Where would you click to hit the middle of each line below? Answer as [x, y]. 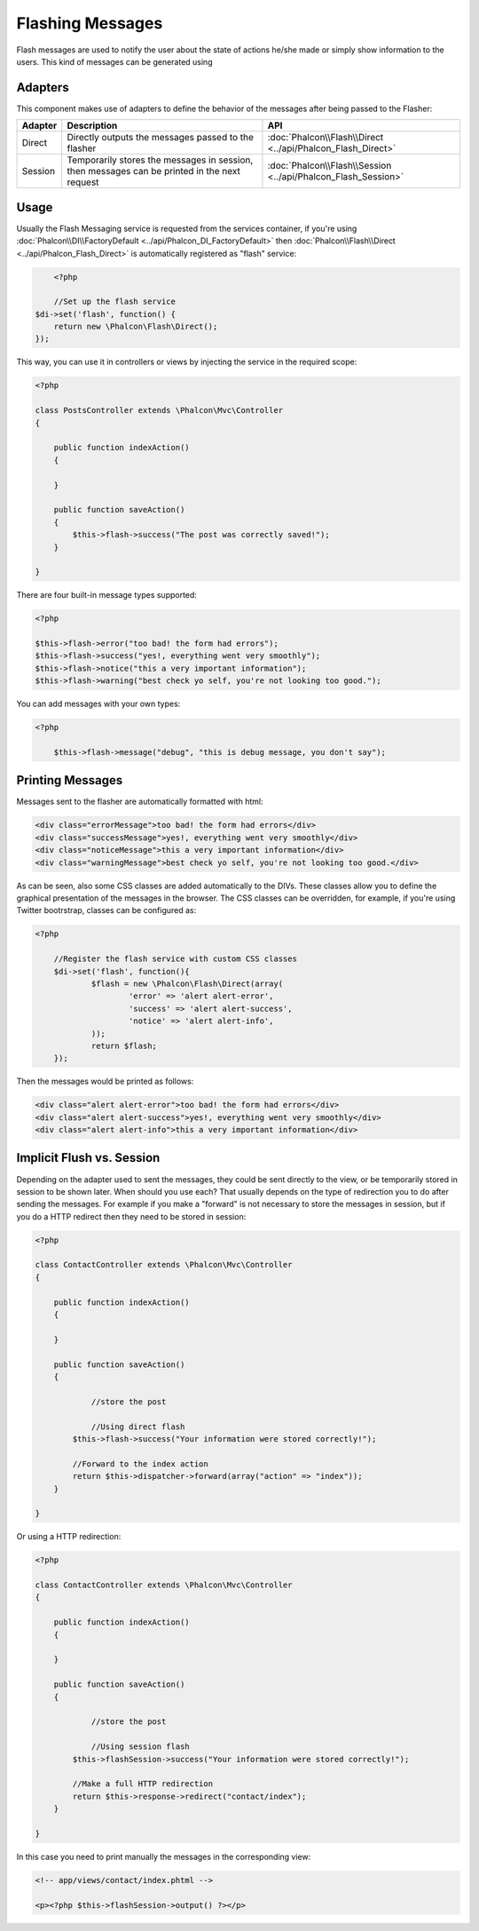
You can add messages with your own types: [98, 704]
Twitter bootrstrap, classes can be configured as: [106, 910]
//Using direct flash [138, 1426]
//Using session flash [140, 1747]
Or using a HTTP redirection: [69, 1537]
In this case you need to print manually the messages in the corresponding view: [164, 1856]
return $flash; [124, 1045]
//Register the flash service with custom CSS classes [175, 959]
